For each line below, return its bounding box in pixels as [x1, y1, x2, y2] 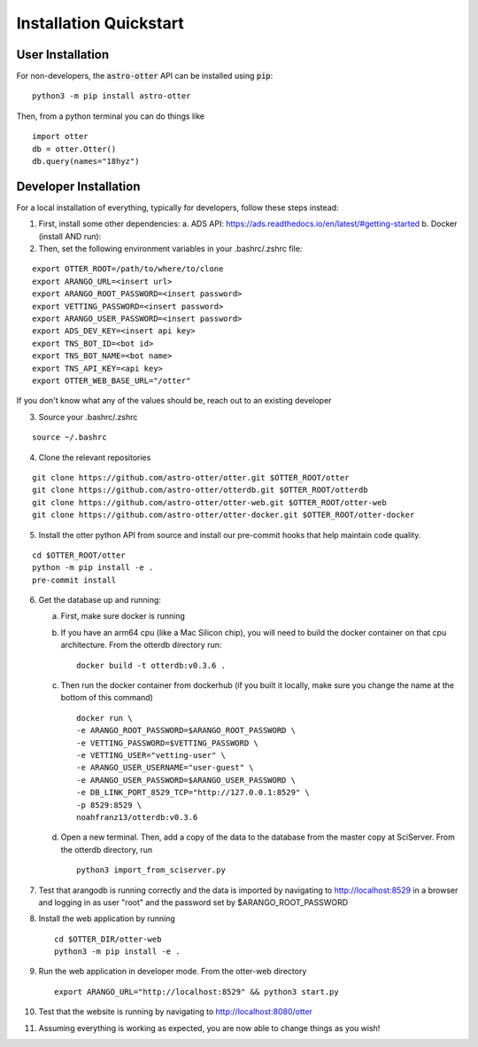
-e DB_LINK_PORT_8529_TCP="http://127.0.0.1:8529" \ [76, 787, 310, 798]
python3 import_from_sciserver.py [76, 865, 226, 875]
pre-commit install [32, 574, 117, 585]
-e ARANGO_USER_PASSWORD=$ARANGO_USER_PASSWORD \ [76, 775, 297, 785]
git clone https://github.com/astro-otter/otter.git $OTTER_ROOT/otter [32, 473, 350, 482]
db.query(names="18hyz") [32, 156, 140, 167]
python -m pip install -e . [32, 563, 154, 573]
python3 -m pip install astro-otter [32, 91, 191, 101]
